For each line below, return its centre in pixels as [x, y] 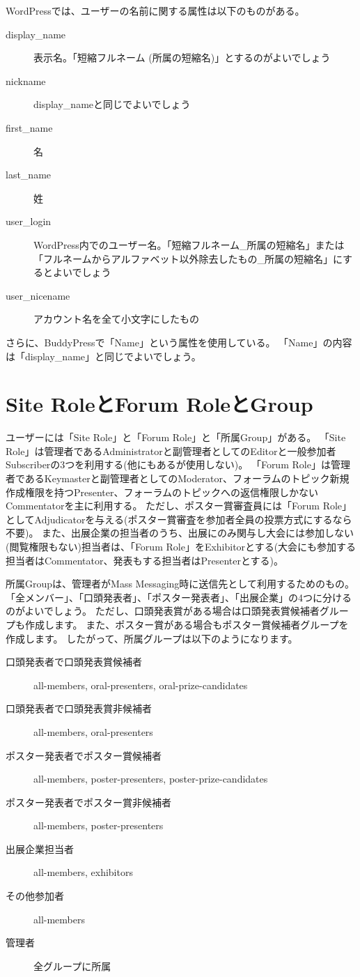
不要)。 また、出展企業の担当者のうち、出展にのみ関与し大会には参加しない [180, 533]
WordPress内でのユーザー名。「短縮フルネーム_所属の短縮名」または [189, 244]
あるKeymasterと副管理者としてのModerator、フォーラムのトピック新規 [187, 478]
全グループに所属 [72, 966]
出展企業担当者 [40, 848]
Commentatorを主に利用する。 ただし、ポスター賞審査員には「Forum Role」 [179, 506]
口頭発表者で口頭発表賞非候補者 [79, 708]
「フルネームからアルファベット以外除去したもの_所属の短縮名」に [188, 258]
